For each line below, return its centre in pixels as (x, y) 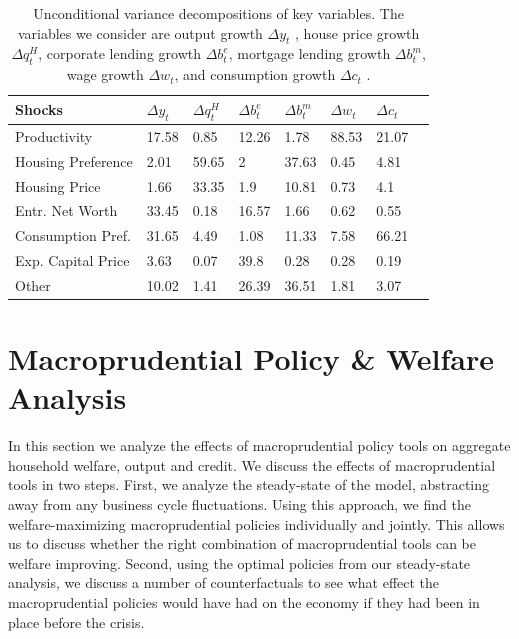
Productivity (54, 135)
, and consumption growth (255, 74)
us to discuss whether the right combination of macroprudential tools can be (242, 543)
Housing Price (58, 185)
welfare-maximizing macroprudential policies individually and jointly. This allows (256, 523)
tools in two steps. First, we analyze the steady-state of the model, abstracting (249, 484)
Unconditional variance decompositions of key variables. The (218, 13)
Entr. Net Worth (66, 210)
